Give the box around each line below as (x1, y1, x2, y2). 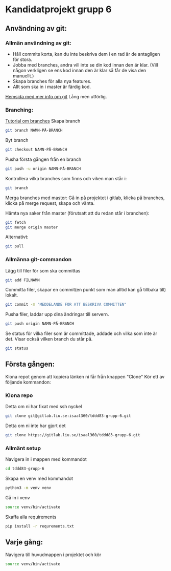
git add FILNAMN (5, 278, 40, 283)
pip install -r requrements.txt (5, 523, 74, 528)
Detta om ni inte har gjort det (5, 422, 66, 429)
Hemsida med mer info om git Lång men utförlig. (5, 93, 107, 99)
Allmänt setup (5, 445, 41, 452)
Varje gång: (5, 538, 43, 546)
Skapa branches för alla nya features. (12, 78, 92, 84)
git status (5, 346, 29, 351)
